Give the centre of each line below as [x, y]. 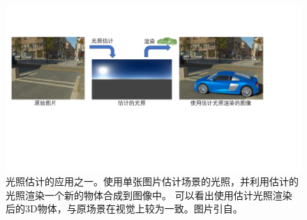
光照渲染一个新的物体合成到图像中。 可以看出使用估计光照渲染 [149, 195]
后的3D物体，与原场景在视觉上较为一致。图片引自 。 [124, 209]
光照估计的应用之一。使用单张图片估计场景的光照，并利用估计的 [152, 181]
